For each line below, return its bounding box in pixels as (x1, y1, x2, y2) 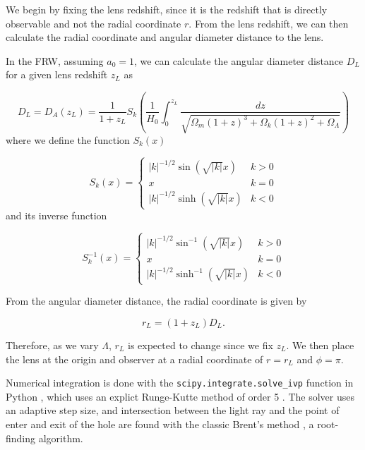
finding (6, 430, 36, 445)
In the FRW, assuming (6, 53, 104, 68)
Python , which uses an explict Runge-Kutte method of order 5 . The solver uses (6, 389, 354, 403)
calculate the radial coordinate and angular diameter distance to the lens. (6, 30, 324, 44)
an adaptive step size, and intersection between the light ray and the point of (6, 403, 340, 418)
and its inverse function (6, 208, 107, 223)
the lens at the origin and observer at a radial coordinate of (6, 351, 263, 366)
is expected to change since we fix (128, 337, 273, 352)
